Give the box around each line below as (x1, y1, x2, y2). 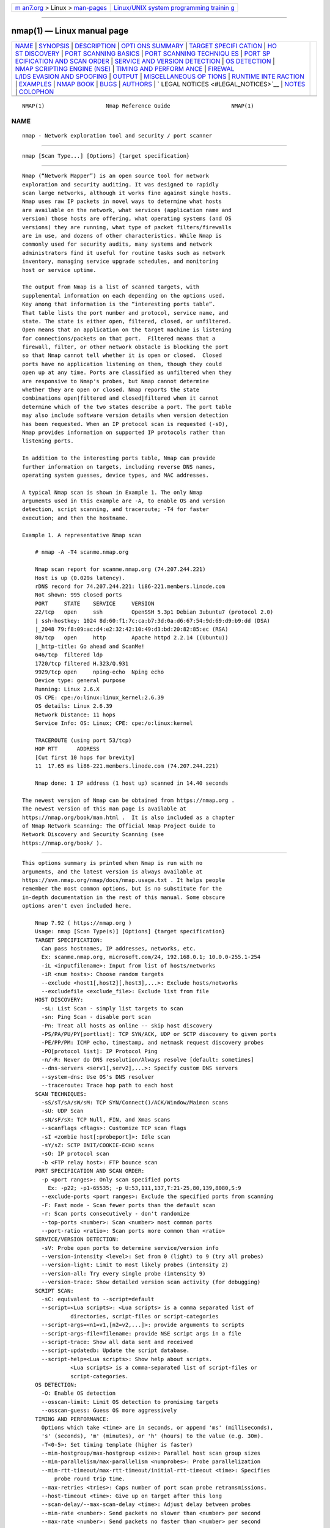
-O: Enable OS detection (41, 1390, 116, 1397)
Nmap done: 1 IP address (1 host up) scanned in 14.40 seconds (34, 779, 229, 787)
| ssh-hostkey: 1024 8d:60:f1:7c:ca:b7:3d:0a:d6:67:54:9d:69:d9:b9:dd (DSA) (34, 617, 271, 624)
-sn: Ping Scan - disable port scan (41, 1013, 152, 1021)
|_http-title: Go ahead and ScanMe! (34, 642, 145, 650)
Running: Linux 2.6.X (34, 685, 100, 692)
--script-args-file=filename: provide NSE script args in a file (41, 1330, 241, 1337)
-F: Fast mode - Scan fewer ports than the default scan (41, 1202, 216, 1208)
